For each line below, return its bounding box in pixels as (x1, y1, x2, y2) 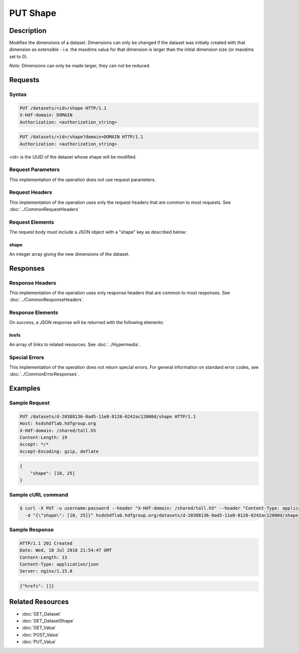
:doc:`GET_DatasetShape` (21, 618, 75, 624)
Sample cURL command (9, 491, 68, 498)
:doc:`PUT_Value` (21, 639, 57, 645)
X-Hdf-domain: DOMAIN (19, 112, 73, 118)
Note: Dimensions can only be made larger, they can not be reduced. (9, 63, 150, 69)
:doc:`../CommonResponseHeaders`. (9, 297, 85, 303)
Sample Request (9, 399, 50, 406)
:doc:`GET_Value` (21, 625, 57, 631)
